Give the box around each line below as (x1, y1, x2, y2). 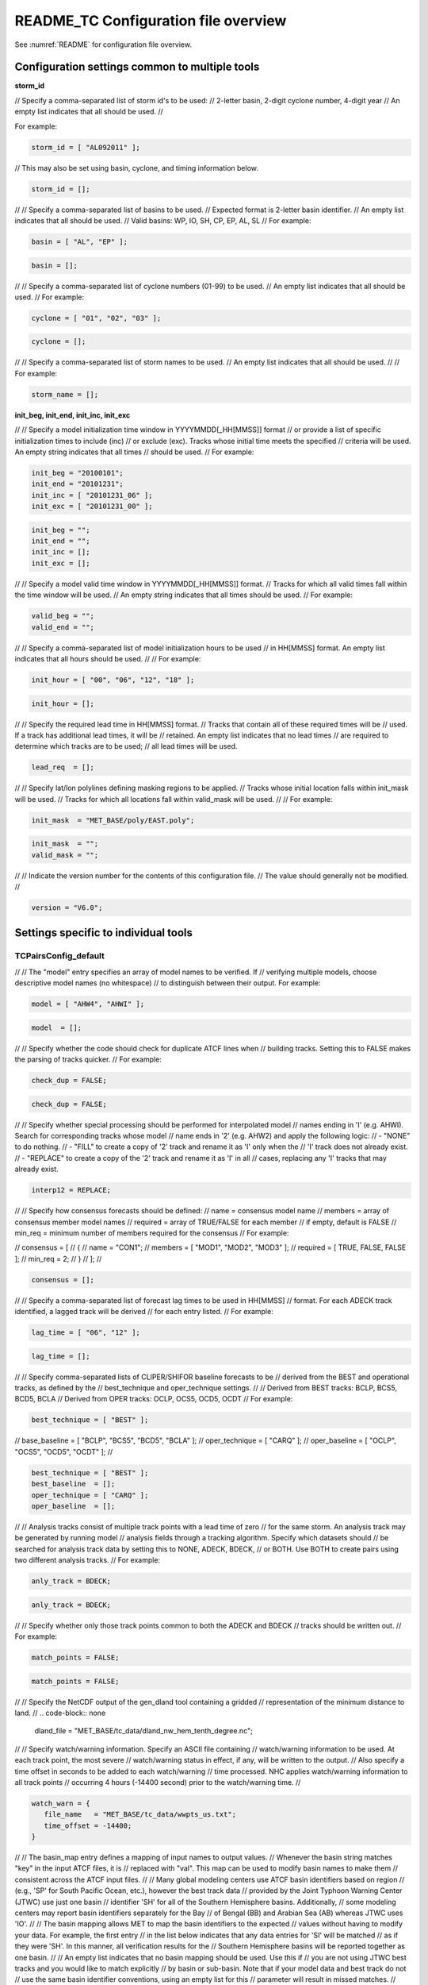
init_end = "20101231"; (31, 480, 124, 488)
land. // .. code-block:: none (14, 1708, 106, 1717)
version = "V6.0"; (31, 904, 103, 912)
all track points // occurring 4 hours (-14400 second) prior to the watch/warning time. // (14, 1777, 301, 1786)
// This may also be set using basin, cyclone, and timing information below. (14, 163, 259, 172)
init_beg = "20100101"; (31, 468, 124, 477)
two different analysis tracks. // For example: (14, 1555, 161, 1565)
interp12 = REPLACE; (31, 1185, 111, 1195)
